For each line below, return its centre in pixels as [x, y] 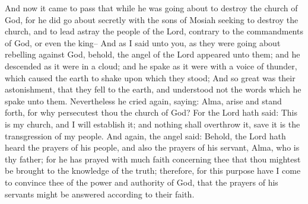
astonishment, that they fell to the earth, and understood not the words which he [153, 89]
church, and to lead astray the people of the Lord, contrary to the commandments [154, 31]
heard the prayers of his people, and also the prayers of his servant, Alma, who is [152, 147]
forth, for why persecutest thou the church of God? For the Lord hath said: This [151, 112]
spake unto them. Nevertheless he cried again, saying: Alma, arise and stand [143, 101]
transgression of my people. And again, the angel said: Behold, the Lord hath [145, 136]
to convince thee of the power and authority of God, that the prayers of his [142, 182]
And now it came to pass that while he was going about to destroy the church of [151, 8]
